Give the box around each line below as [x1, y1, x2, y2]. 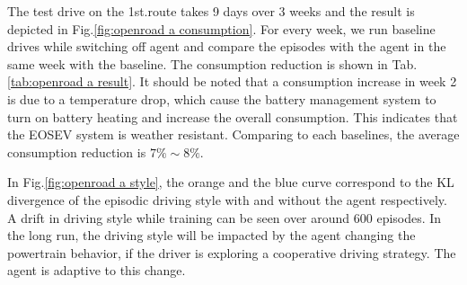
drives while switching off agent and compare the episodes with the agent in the [7, 37, 446, 56]
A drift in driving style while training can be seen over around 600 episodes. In [7, 208, 442, 227]
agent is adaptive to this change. [7, 261, 186, 280]
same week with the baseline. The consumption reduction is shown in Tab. [7, 54, 418, 73]
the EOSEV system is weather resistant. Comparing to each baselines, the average [7, 125, 460, 144]
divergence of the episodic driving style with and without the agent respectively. [7, 190, 447, 209]
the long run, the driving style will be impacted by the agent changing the [7, 226, 416, 245]
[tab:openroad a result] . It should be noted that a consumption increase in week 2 [7, 72, 457, 91]
